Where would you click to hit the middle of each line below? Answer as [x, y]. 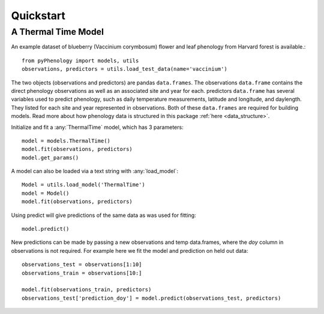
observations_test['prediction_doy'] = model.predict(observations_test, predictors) [151, 298]
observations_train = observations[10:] [82, 273]
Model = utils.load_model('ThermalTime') [83, 185]
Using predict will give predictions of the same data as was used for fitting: [103, 215]
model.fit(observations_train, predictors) [87, 290]
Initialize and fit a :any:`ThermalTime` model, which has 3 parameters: [97, 127]
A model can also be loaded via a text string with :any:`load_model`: [94, 171]
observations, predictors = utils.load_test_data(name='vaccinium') [124, 69]
